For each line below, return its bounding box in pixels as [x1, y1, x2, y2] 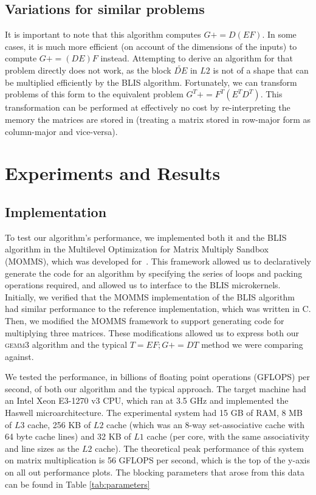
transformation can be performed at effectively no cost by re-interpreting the [5, 101, 290, 114]
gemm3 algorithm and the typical [5, 338, 128, 351]
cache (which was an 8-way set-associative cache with [106, 418, 305, 431]
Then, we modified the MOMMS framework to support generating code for [5, 314, 284, 327]
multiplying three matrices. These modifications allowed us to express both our [5, 326, 299, 339]
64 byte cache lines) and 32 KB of [5, 430, 131, 443]
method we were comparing [201, 338, 303, 351]
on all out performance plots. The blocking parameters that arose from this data [5, 466, 304, 479]
